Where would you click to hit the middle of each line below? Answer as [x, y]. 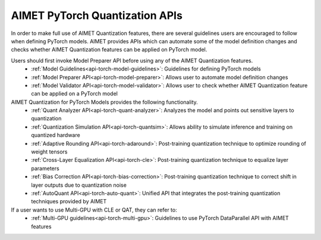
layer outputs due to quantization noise [79, 185]
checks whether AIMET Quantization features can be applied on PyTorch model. [109, 50]
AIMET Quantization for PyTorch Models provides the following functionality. [105, 102]
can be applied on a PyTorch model [75, 94]
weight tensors [49, 152]
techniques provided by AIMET [69, 201]
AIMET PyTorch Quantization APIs [97, 15]
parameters [45, 168]
